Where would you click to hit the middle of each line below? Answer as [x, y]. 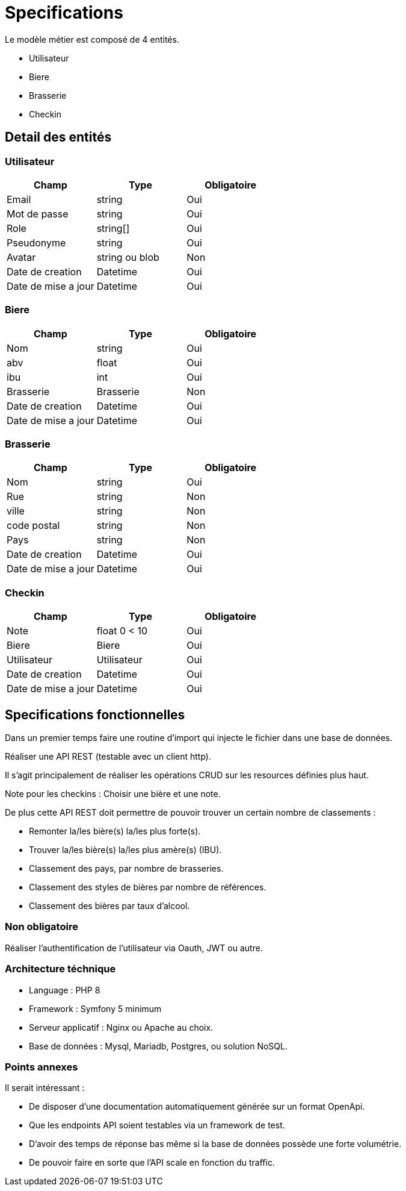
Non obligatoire [42, 927]
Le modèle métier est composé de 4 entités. [92, 39]
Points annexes [42, 1067]
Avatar [21, 257]
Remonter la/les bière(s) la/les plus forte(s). [115, 831]
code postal [33, 526]
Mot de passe [38, 214]
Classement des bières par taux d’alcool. [109, 906]
